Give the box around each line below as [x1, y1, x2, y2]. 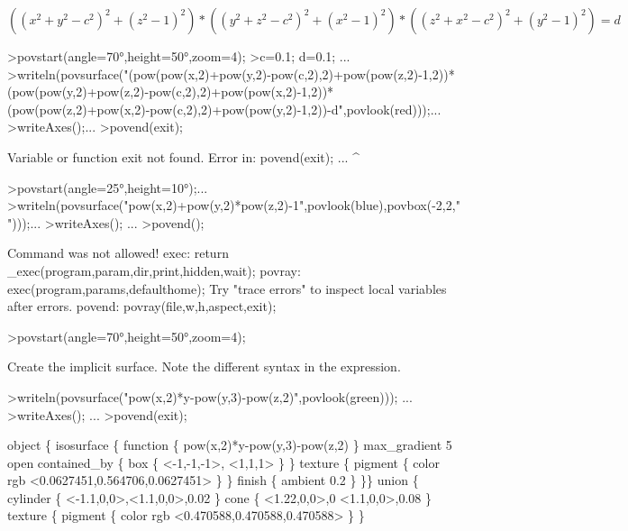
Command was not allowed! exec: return [7, 243, 229, 262]
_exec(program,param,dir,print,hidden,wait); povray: [7, 261, 301, 279]
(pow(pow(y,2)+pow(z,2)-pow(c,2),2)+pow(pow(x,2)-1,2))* [7, 82, 334, 101]
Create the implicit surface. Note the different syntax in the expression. [7, 357, 401, 376]
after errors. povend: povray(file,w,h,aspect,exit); [7, 297, 277, 316]
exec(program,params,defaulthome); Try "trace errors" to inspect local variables [7, 279, 447, 298]
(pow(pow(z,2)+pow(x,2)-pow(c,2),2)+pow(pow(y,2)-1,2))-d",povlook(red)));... [7, 99, 441, 118]
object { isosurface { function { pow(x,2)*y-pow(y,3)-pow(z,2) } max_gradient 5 [7, 435, 452, 454]
